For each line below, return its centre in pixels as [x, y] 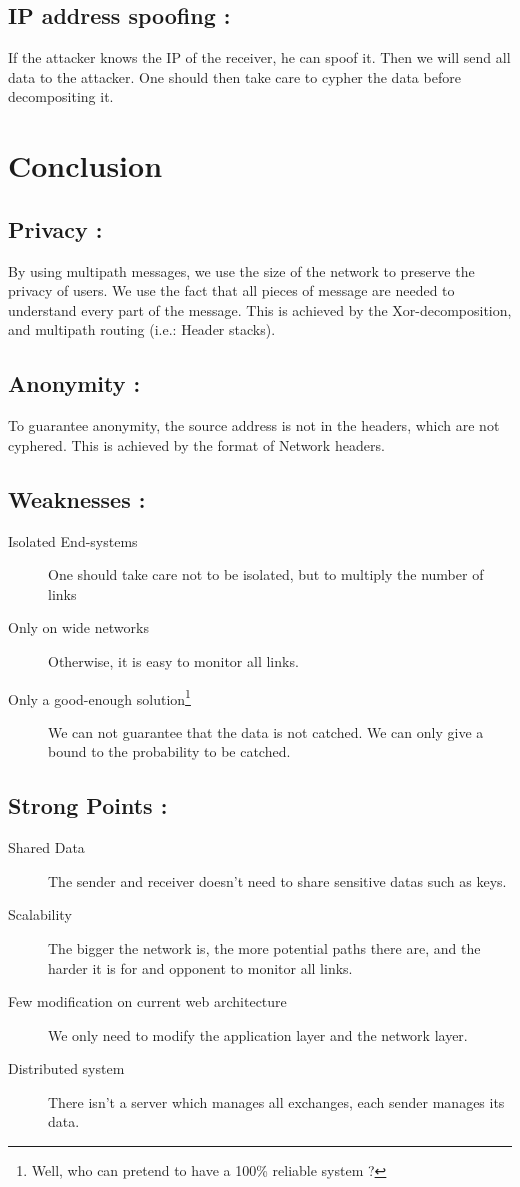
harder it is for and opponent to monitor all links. [200, 967]
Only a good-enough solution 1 [99, 697]
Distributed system [66, 1068]
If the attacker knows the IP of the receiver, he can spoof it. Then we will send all [259, 57]
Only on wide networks [78, 627]
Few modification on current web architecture [147, 1001]
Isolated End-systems [73, 540]
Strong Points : [88, 805]
